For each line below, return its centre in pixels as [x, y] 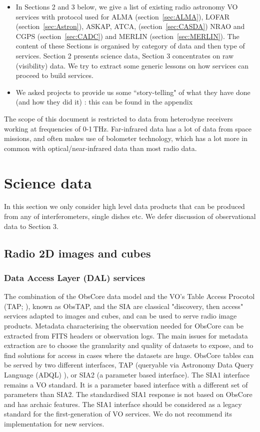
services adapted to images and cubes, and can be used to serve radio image [120, 316]
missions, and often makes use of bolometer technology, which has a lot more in [126, 138]
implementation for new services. [54, 423]
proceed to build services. [54, 75]
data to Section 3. [31, 226]
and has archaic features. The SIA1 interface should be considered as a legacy [123, 404]
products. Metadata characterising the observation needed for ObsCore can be [124, 325]
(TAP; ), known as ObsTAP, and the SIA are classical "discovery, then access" [124, 306]
